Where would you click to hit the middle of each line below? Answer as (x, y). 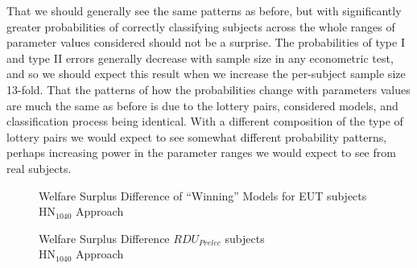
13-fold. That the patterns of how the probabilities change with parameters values (208, 89)
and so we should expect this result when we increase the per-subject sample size (206, 74)
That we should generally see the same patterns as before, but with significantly (204, 10)
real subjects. (39, 168)
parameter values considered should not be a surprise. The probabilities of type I (206, 42)
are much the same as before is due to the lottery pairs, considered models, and (202, 105)
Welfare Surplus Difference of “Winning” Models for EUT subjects (203, 195)
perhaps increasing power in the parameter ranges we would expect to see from (201, 153)
